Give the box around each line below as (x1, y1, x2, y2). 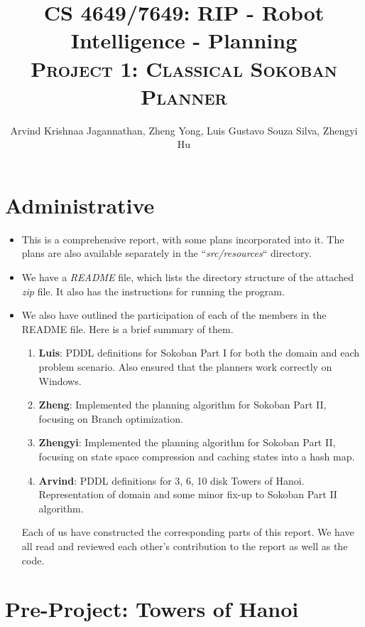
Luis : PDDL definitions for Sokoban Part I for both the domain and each (38, 345, 360, 360)
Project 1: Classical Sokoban (31, 53, 337, 83)
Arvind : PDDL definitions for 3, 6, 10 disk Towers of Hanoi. (38, 473, 305, 488)
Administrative (5, 190, 155, 219)
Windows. (38, 373, 82, 388)
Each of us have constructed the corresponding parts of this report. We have (21, 525, 354, 539)
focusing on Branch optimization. (38, 411, 183, 426)
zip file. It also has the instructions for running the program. (21, 283, 285, 298)
